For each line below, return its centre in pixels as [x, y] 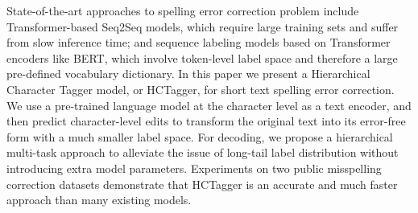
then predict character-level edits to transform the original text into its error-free [206, 121]
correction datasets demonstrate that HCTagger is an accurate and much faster [202, 184]
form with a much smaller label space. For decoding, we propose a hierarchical [200, 136]
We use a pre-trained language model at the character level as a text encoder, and [209, 105]
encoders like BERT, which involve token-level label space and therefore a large [202, 57]
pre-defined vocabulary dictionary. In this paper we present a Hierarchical [188, 74]
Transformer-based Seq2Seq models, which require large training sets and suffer [203, 26]
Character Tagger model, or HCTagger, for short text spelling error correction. [201, 89]
